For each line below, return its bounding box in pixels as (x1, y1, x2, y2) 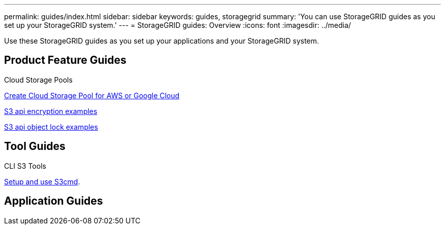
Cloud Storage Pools (4, 75, 73, 84)
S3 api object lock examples (4, 122, 98, 131)
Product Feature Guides (4, 54, 126, 67)
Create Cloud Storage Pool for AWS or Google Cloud (4, 91, 180, 100)
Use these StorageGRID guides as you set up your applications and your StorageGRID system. (4, 36, 319, 45)
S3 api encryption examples (4, 106, 98, 116)
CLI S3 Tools (4, 161, 46, 170)
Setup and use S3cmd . (4, 177, 80, 186)
